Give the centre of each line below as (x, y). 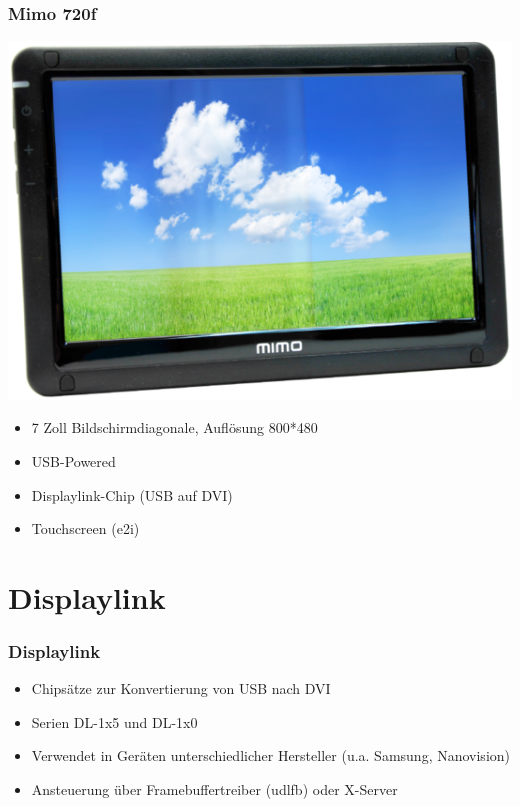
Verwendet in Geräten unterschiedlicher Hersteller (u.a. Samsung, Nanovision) (271, 755)
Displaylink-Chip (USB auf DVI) (132, 494)
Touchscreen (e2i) (85, 528)
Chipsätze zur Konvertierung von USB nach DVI (181, 688)
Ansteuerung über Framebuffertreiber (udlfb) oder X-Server (214, 789)
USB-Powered (73, 460)
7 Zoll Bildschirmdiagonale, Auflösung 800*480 (174, 427)
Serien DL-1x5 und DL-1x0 (114, 721)
